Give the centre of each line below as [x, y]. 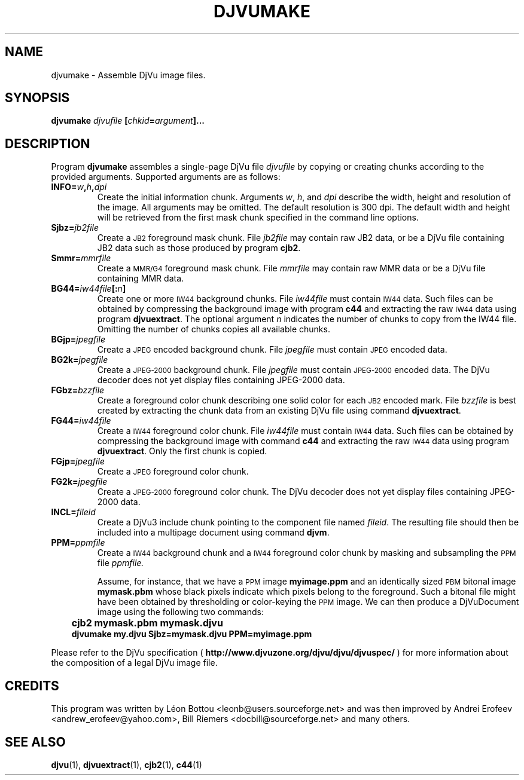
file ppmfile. [121, 563]
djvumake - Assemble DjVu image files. [128, 75]
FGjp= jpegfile [78, 461]
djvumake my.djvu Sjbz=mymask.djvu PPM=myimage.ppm [192, 634]
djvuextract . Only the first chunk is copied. [182, 451]
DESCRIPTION [48, 143]
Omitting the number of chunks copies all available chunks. [214, 329]
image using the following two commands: [180, 612]
